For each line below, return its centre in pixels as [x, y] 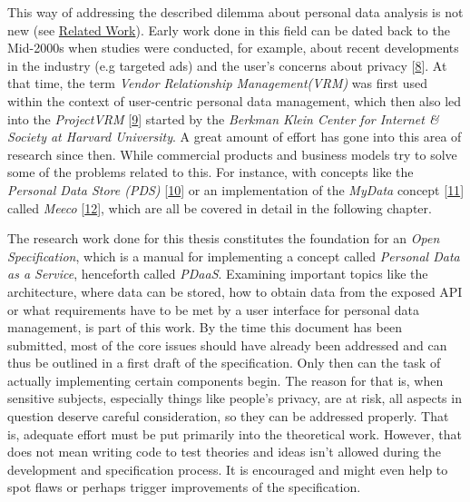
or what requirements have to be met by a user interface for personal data [213, 309]
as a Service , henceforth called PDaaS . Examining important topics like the [218, 274]
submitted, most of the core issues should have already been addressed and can [227, 345]
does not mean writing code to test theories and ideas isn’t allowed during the [225, 452]
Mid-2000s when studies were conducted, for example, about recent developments [233, 48]
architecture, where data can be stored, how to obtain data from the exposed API [235, 291]
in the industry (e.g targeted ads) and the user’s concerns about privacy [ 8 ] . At [227, 65]
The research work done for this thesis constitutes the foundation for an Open [224, 238]
